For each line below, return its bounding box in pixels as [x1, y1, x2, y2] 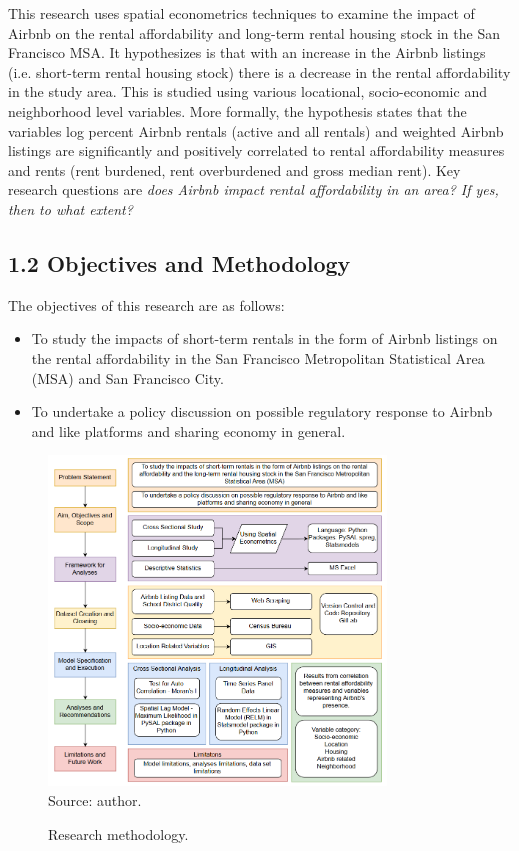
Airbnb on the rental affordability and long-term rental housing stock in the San [8, 22, 500, 43]
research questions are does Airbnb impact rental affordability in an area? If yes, [8, 179, 499, 200]
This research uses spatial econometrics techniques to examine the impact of [8, 3, 475, 23]
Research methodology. [48, 823, 189, 844]
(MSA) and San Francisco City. [31, 367, 224, 388]
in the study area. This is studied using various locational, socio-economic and [8, 81, 487, 102]
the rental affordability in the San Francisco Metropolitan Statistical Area [31, 347, 485, 368]
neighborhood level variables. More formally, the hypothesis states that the [8, 100, 467, 121]
